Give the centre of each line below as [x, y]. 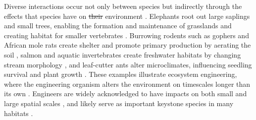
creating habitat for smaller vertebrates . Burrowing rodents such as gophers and [127, 35]
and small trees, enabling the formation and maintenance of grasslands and [118, 26]
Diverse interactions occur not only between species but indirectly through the [123, 6]
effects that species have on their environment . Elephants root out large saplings [127, 16]
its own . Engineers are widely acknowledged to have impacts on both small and [126, 93]
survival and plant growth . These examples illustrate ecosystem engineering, [121, 74]
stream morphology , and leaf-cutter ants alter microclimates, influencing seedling [128, 64]
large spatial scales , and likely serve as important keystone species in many [119, 103]
